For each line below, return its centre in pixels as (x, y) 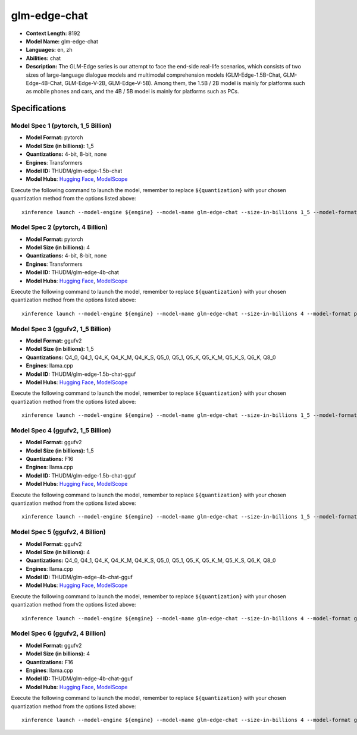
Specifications (39, 109)
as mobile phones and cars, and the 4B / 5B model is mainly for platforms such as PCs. (132, 92)
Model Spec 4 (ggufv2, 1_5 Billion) (61, 430)
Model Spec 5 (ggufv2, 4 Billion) (59, 532)
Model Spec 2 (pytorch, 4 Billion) (59, 227)
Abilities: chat (43, 58)
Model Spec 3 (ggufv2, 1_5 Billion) (61, 329)
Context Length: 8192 (53, 33)
